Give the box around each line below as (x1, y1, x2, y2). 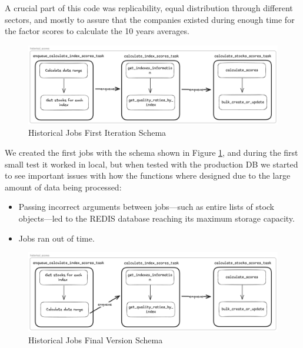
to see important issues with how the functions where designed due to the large (5, 169, 291, 182)
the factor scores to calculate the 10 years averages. (5, 25, 189, 37)
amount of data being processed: (5, 180, 122, 193)
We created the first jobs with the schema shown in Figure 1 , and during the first (5, 146, 298, 158)
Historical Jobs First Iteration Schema (28, 126, 167, 139)
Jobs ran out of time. (18, 232, 95, 244)
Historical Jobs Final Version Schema (28, 333, 163, 346)
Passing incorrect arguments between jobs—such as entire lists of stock (18, 200, 275, 213)
